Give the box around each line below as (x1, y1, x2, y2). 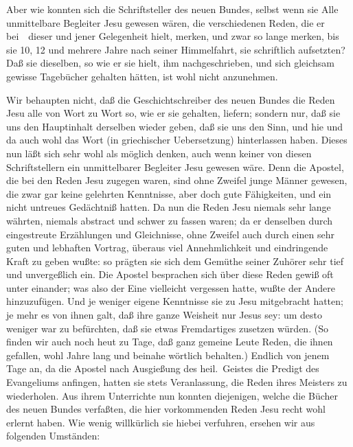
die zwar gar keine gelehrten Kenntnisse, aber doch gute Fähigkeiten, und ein (6, 186, 332, 200)
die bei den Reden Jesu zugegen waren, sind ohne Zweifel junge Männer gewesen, (6, 173, 348, 187)
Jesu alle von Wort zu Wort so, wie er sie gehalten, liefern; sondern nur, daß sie (6, 106, 341, 120)
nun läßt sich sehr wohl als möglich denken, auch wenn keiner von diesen (6, 146, 312, 160)
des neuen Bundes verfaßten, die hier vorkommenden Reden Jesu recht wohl (6, 402, 326, 416)
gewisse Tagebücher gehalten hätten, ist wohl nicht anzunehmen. (6, 69, 278, 83)
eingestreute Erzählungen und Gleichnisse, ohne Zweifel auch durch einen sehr (6, 227, 334, 241)
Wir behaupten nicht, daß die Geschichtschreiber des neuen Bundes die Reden (6, 92, 335, 106)
